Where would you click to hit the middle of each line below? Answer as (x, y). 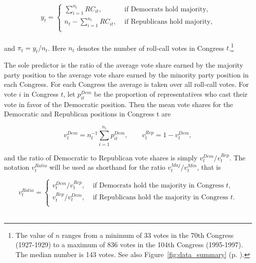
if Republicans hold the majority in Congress (160, 198)
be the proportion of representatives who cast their (171, 94)
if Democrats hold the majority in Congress (158, 186)
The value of (34, 235)
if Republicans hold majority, (168, 22)
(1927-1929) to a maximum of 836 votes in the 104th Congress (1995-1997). (129, 244)
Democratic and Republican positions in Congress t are (87, 114)
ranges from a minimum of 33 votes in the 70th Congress (148, 235)
